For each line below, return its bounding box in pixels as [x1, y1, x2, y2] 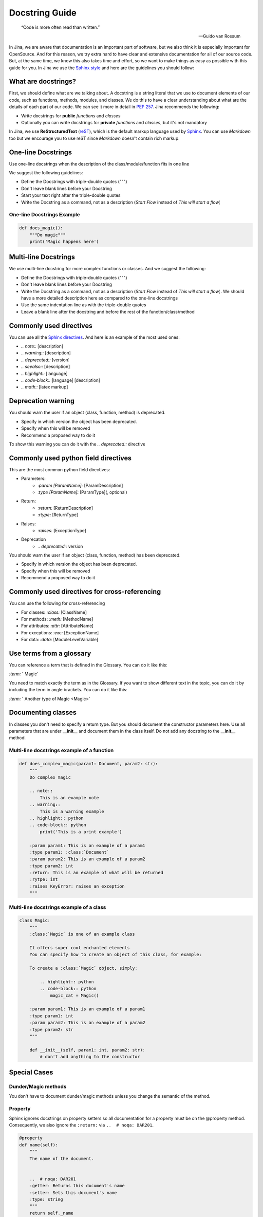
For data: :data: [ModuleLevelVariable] [21, 637, 98, 643]
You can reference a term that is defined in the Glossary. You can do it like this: [9, 662, 168, 668]
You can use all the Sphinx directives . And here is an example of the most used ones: [9, 334, 180, 340]
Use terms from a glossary [9, 649, 91, 657]
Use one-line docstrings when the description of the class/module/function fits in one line [9, 161, 189, 166]
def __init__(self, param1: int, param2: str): [29, 1047, 146, 1052]
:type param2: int [29, 863, 74, 868]
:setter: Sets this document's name [29, 1190, 117, 1195]
